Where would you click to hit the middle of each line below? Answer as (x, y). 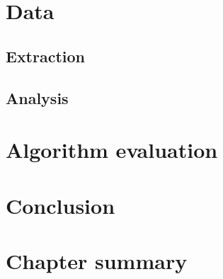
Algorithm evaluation (112, 150)
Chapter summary (97, 260)
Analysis (37, 97)
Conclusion (61, 205)
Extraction (46, 56)
